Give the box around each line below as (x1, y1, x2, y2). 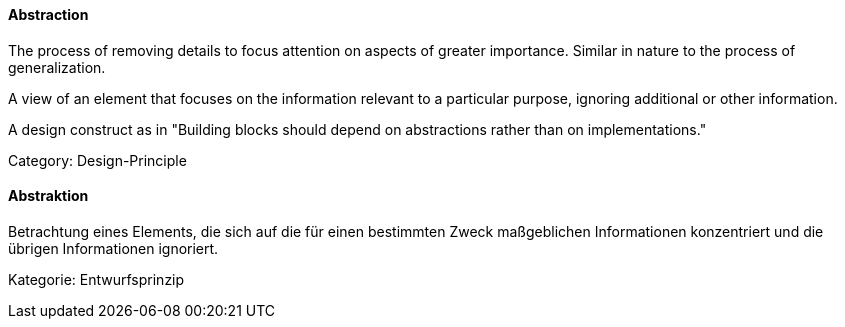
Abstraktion (8, 187, 89, 205)
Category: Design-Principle (8, 151, 187, 169)
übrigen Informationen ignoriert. (8, 239, 219, 257)
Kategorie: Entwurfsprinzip (8, 270, 185, 288)
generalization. (8, 58, 106, 76)
